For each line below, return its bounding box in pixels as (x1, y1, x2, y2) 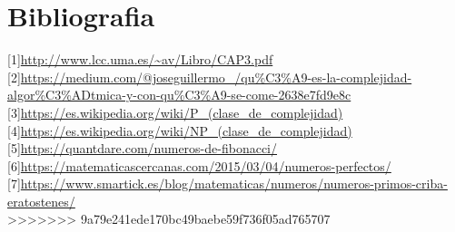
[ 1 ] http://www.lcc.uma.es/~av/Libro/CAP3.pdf (7, 50, 273, 69)
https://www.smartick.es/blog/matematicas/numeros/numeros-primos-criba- (20, 174, 448, 193)
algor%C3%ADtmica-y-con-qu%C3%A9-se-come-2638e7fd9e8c (7, 85, 351, 104)
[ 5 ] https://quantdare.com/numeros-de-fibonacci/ (7, 139, 278, 158)
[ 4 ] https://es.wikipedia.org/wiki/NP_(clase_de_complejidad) (7, 121, 352, 140)
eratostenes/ (7, 191, 75, 210)
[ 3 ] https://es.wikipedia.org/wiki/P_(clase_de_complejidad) (7, 102, 343, 121)
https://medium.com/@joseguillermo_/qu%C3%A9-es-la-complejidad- (20, 67, 412, 86)
